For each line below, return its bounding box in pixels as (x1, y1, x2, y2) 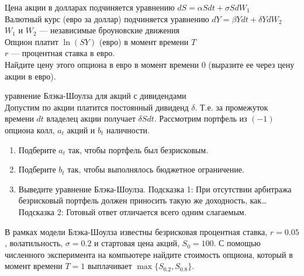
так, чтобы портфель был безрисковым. (68, 143, 209, 156)
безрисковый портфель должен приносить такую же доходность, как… (18, 194, 267, 206)
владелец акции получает (46, 112, 136, 125)
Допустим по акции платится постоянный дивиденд (5, 101, 189, 113)
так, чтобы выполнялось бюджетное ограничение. (67, 163, 244, 175)
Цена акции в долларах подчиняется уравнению (5, 1, 175, 13)
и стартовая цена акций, (94, 237, 179, 249)
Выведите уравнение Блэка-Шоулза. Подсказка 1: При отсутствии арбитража (18, 182, 292, 195)
